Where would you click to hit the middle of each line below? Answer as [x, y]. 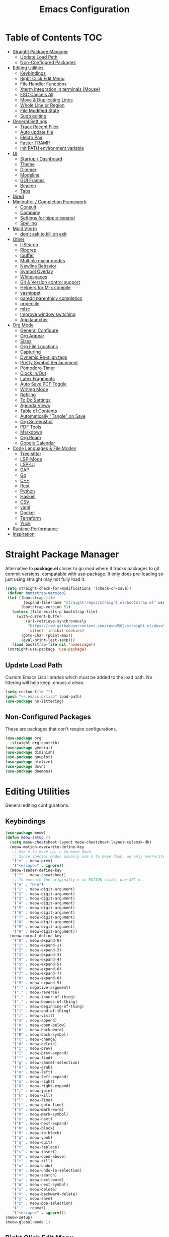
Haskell [28, 496]
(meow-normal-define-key [36, 936]
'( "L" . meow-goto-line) [38, 1105]
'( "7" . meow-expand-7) [37, 974]
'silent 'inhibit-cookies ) [56, 631]
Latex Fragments [37, 378]
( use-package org [23, 738]
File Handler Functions [43, 84]
